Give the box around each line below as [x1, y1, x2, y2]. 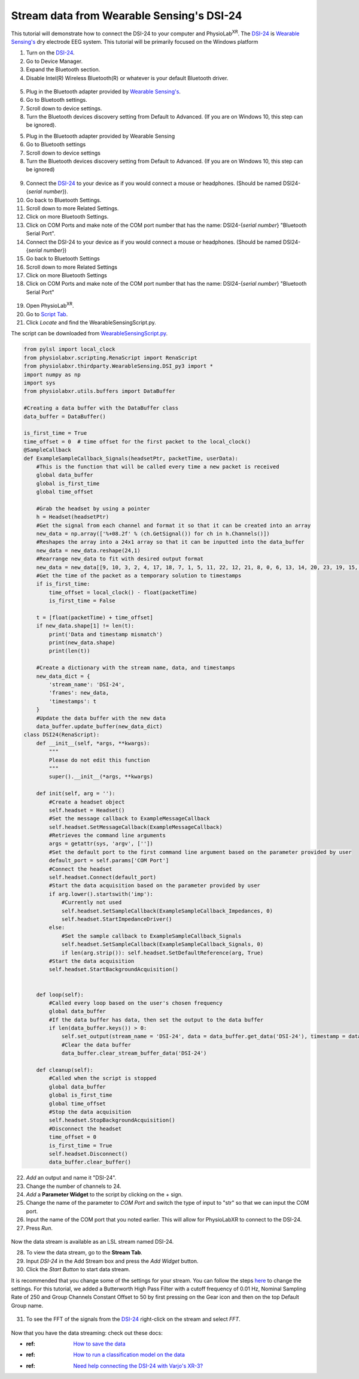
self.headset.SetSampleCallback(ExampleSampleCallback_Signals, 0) [61, 941, 264, 948]
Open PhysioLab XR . [26, 301, 74, 310]
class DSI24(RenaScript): [23, 731, 100, 738]
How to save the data [73, 1340, 126, 1347]
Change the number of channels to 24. [26, 1183, 121, 1190]
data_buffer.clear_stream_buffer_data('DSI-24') [61, 1050, 207, 1057]
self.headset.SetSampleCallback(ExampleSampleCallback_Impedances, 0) [61, 907, 273, 914]
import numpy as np [23, 371, 81, 378]
